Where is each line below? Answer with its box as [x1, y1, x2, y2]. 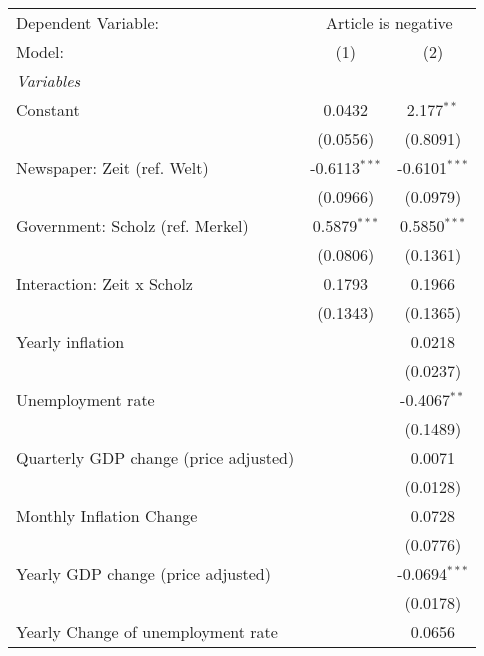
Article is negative [325, 11, 453, 34]
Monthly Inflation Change [16, 504, 198, 527]
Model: [16, 40, 65, 63]
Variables [16, 69, 81, 92]
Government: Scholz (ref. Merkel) [16, 214, 249, 237]
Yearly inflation [16, 330, 125, 353]
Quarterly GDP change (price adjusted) [16, 446, 295, 469]
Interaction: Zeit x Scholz [16, 272, 193, 295]
